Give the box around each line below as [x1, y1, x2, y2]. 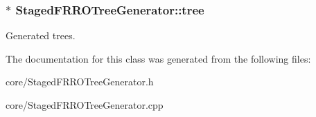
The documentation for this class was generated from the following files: [6, 51, 311, 65]
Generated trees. [6, 28, 76, 43]
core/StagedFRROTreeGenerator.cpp [6, 98, 164, 111]
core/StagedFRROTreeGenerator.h [6, 74, 154, 89]
